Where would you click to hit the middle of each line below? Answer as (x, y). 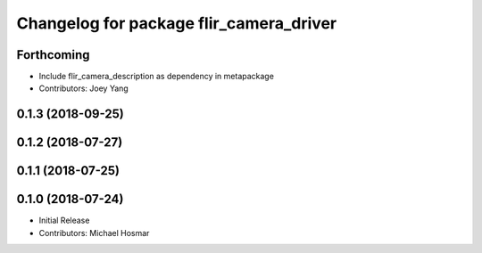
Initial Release (64, 220)
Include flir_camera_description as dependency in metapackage (156, 77)
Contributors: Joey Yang (83, 88)
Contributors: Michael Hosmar (94, 233)
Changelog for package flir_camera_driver (177, 23)
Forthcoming (53, 55)
